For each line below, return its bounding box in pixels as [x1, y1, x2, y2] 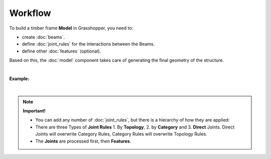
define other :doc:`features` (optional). [22, 48, 101, 54]
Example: [9, 75, 30, 81]
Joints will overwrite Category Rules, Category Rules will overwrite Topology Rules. [35, 131, 208, 137]
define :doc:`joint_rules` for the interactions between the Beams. [22, 41, 155, 47]
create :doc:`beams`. [22, 34, 65, 40]
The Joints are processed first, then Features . [35, 138, 131, 144]
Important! [23, 108, 46, 114]
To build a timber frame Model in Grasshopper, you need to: [9, 25, 133, 31]
